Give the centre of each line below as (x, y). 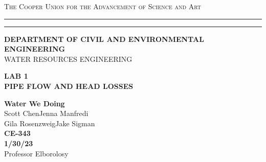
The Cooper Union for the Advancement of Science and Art (103, 6)
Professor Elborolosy (36, 153)
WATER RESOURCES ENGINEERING (68, 59)
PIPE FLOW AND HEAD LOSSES (69, 86)
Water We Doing (35, 103)
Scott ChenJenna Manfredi (46, 113)
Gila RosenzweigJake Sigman (50, 123)
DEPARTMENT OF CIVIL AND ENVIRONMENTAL (104, 39)
